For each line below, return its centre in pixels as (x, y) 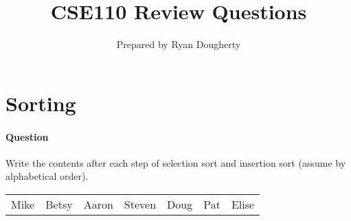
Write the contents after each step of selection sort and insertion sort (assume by (176, 162)
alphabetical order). (47, 176)
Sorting (41, 103)
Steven (140, 204)
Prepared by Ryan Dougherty (179, 44)
